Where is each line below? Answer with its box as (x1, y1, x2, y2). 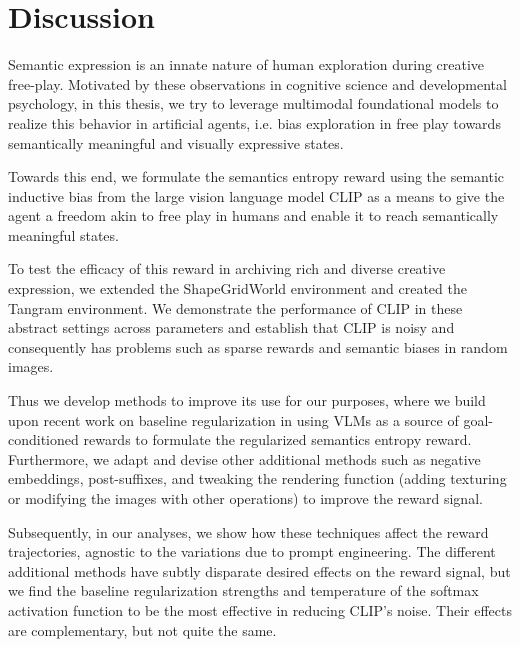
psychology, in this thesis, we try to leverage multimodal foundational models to (8, 93, 499, 114)
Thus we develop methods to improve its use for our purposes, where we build (8, 390, 486, 411)
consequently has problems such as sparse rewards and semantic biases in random (8, 336, 508, 357)
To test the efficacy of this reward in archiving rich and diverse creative (8, 258, 446, 279)
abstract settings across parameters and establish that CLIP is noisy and (8, 317, 455, 338)
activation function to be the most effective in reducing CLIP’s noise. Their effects (8, 599, 512, 620)
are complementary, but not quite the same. (8, 619, 277, 640)
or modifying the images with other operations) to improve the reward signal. (8, 488, 483, 508)
